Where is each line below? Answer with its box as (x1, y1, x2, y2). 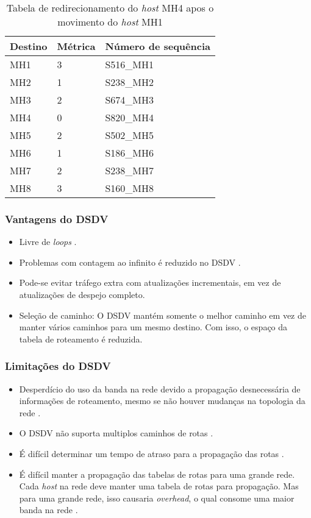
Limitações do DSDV (5, 358, 111, 374)
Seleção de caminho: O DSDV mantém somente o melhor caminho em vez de (19, 308, 306, 321)
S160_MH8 (105, 181, 154, 195)
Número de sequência (105, 39, 210, 53)
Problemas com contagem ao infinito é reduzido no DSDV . (19, 255, 241, 268)
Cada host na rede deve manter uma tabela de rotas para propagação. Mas (19, 480, 299, 492)
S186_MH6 (105, 146, 154, 160)
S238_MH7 (105, 163, 154, 177)
